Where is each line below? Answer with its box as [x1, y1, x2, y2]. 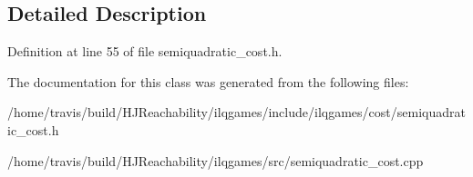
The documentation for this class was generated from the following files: [7, 72, 409, 91]
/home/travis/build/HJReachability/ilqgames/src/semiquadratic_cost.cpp [7, 151, 424, 170]
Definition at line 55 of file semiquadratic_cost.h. [7, 42, 283, 61]
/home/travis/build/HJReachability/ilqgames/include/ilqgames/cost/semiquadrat [7, 103, 466, 122]
